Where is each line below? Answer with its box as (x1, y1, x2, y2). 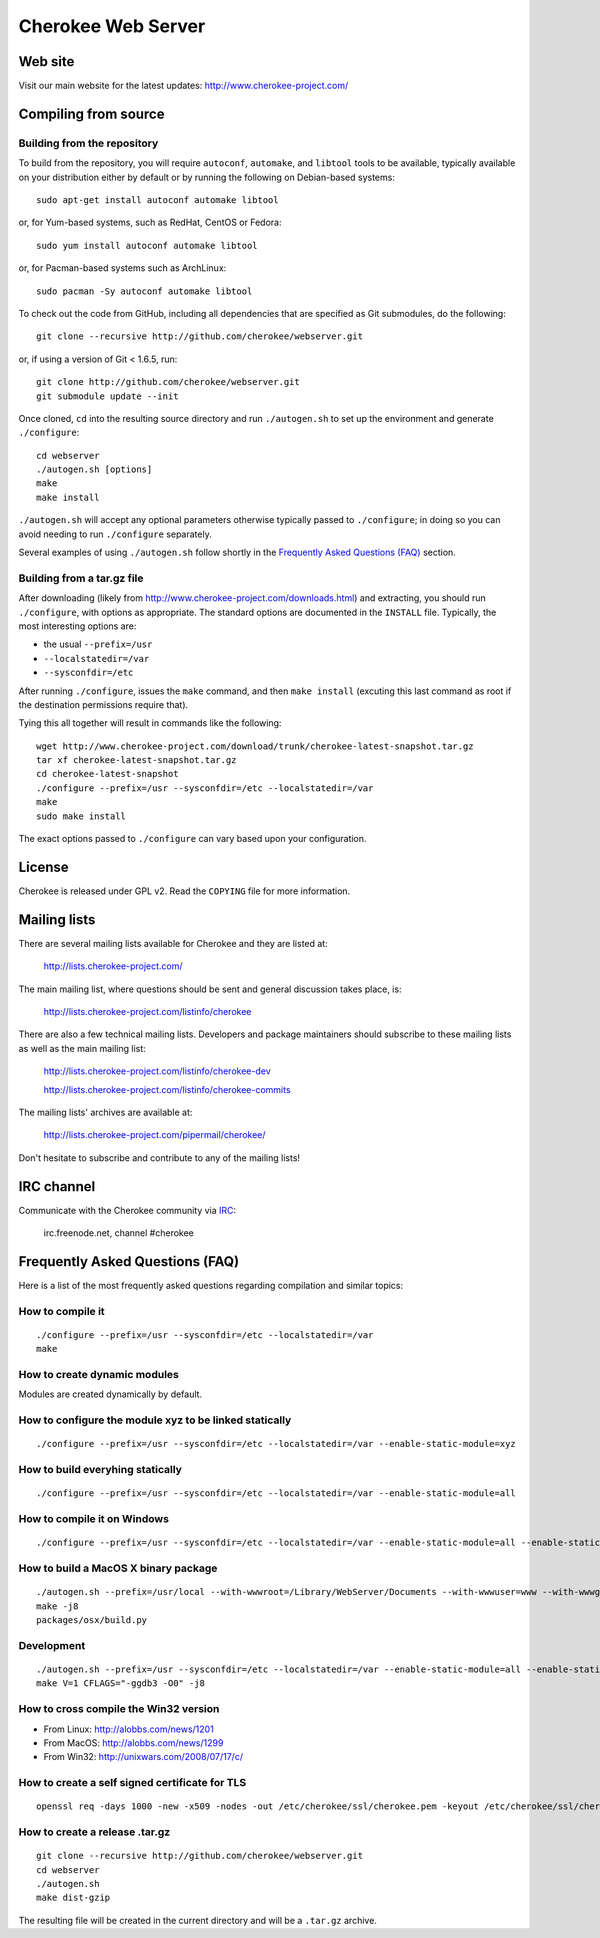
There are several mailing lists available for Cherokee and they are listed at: (18, 937, 329, 949)
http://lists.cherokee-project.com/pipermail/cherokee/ (43, 1129, 266, 1141)
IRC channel (18, 1178, 96, 1195)
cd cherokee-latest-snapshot (36, 768, 179, 780)
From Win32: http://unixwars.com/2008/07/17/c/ (43, 1751, 244, 1763)
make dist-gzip (36, 1892, 111, 1904)
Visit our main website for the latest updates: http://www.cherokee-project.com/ (18, 80, 349, 92)
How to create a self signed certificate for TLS (18, 1776, 247, 1790)
